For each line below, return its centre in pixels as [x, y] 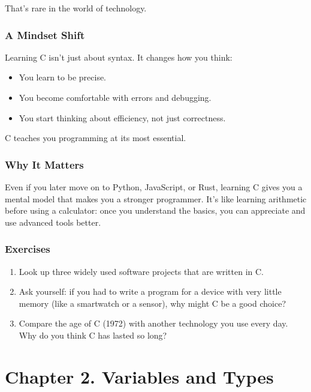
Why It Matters [44, 164]
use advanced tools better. [53, 222]
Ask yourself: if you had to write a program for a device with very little [150, 291]
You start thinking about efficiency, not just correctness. [122, 117]
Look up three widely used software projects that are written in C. [141, 271]
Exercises [28, 249]
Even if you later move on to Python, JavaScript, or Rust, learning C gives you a [154, 187]
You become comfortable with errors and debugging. [115, 97]
